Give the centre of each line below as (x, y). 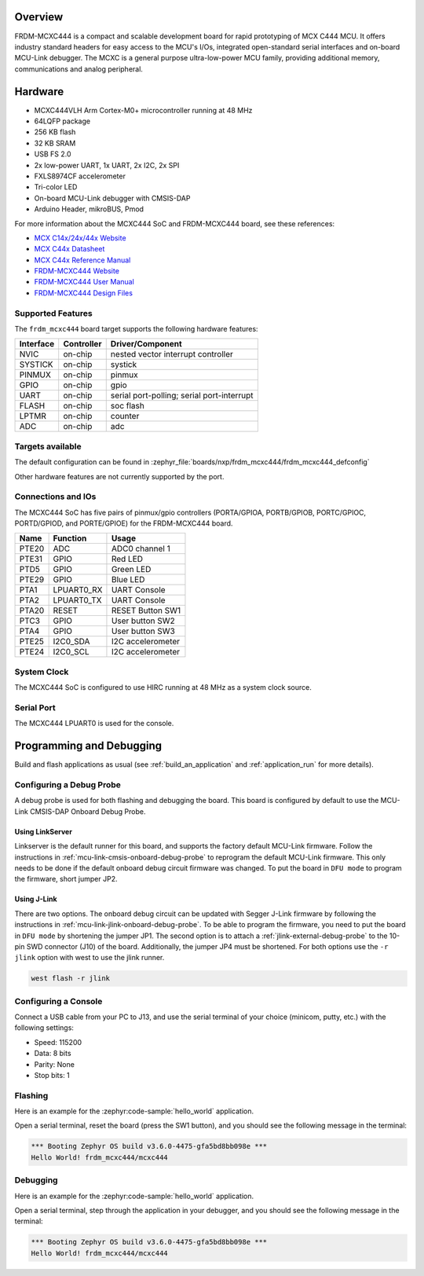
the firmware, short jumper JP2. (66, 879)
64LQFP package (62, 121)
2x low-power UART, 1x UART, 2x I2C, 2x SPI (107, 165)
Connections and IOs (55, 497)
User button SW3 (143, 631)
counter (125, 416)
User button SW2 (143, 621)
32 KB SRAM (55, 143)
